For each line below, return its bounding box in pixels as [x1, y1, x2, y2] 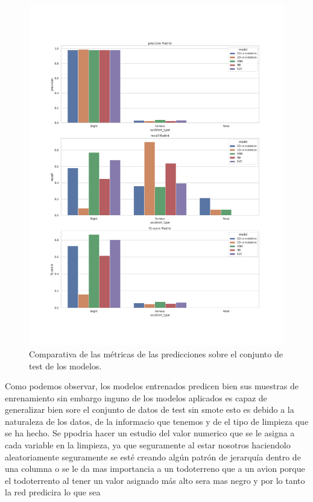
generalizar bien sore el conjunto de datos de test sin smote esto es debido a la [5, 403, 294, 416]
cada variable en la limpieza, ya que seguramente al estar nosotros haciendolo [5, 439, 291, 451]
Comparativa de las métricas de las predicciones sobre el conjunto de [29, 347, 283, 360]
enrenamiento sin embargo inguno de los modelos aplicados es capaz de [5, 391, 267, 404]
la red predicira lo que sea [5, 486, 101, 498]
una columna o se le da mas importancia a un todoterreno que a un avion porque [5, 462, 305, 475]
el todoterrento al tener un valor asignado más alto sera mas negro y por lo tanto [5, 474, 305, 486]
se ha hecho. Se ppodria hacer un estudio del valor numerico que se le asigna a [5, 427, 295, 439]
